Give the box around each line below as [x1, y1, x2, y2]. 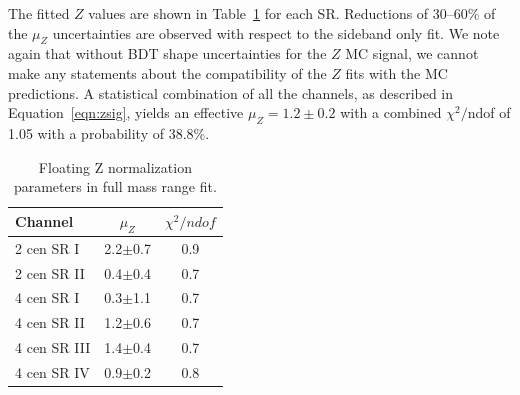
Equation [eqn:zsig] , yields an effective [8, 102, 244, 123]
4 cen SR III [15, 337, 91, 358]
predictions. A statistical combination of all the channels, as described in [8, 82, 454, 103]
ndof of [467, 102, 511, 123]
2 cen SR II [15, 262, 85, 283]
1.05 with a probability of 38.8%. [8, 122, 210, 143]
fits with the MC [345, 62, 448, 83]
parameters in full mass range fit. [13, 176, 217, 197]
